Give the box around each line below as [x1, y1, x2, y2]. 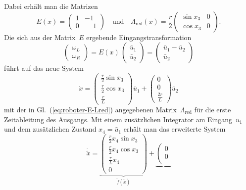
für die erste [194, 104, 231, 114]
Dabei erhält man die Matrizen [4, 1, 98, 11]
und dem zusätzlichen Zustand [4, 124, 97, 134]
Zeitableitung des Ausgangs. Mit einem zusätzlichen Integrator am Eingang [4, 114, 233, 124]
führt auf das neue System [4, 63, 84, 73]
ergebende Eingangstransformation [86, 32, 192, 42]
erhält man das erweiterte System [123, 124, 226, 134]
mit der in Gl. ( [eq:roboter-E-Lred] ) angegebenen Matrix [4, 104, 177, 114]
